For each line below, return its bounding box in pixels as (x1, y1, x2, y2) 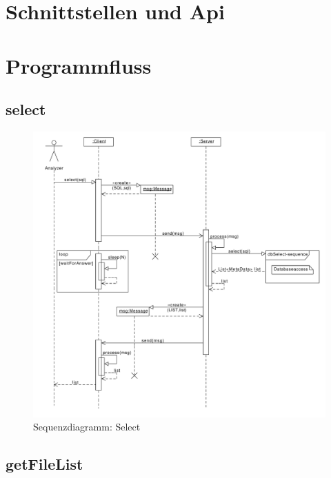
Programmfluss (6, 51, 152, 79)
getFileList (6, 453, 83, 475)
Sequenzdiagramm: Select (33, 419, 141, 434)
